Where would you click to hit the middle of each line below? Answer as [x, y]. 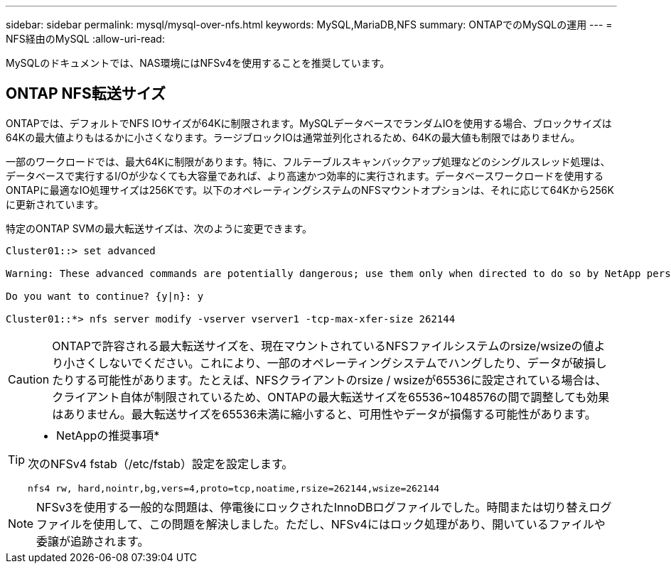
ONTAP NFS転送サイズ [86, 94]
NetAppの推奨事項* [108, 435]
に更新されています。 [55, 204]
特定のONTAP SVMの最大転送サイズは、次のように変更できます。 [159, 228]
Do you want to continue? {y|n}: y [105, 296]
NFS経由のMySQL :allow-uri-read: [85, 39]
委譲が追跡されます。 [93, 541]
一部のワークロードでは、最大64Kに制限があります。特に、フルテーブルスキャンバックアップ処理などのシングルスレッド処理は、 [308, 161]
